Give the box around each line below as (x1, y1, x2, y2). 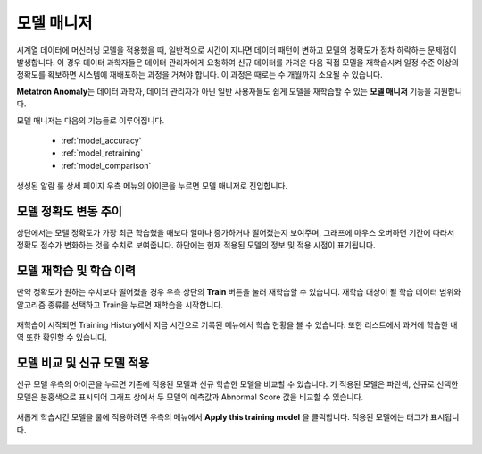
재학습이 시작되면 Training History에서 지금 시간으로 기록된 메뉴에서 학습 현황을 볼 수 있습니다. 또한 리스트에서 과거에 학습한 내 (16, 320, 458, 331)
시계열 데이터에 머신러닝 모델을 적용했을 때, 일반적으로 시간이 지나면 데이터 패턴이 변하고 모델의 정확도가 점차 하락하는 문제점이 (16, 45, 457, 55)
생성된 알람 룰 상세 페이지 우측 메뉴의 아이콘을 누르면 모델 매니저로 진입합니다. (16, 181, 288, 191)
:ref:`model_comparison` (61, 160, 152, 171)
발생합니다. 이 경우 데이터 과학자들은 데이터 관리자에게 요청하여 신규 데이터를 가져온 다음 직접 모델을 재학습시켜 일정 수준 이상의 (16, 56, 460, 67)
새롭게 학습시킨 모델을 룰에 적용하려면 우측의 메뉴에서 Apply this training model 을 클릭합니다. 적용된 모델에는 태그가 (16, 412, 428, 423)
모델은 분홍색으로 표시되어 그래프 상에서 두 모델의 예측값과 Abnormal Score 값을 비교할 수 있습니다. (16, 391, 364, 402)
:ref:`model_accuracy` (61, 135, 142, 146)
